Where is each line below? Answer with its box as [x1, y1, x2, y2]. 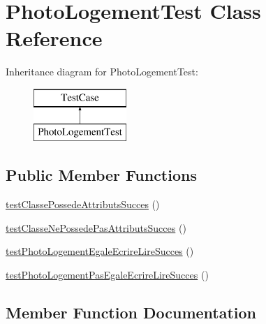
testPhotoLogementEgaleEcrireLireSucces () [6, 244, 194, 258]
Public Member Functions [6, 164, 197, 186]
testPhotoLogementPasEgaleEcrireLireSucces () [6, 267, 209, 282]
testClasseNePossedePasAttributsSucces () [6, 220, 186, 235]
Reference [6, 24, 103, 52]
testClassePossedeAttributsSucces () [6, 197, 160, 212]
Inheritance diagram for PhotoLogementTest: [6, 64, 198, 79]
